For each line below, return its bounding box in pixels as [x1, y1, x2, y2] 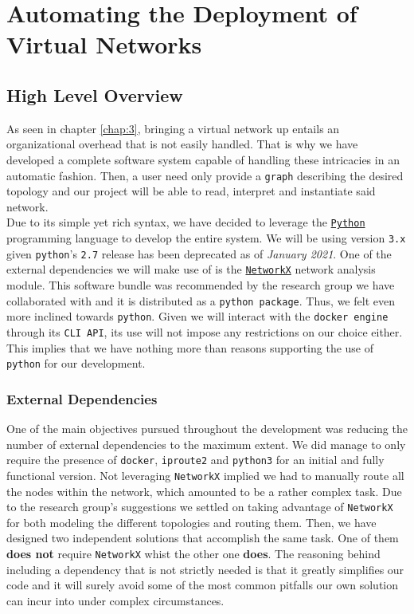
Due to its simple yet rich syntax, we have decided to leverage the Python [6, 214, 365, 230]
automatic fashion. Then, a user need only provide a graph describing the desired [6, 167, 404, 183]
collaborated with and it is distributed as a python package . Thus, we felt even [6, 292, 395, 309]
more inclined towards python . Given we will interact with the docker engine [6, 308, 389, 325]
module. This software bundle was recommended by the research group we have [6, 277, 395, 293]
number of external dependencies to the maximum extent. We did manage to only [6, 435, 406, 452]
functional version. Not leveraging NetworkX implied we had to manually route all [6, 466, 404, 483]
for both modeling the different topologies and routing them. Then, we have [6, 514, 377, 530]
